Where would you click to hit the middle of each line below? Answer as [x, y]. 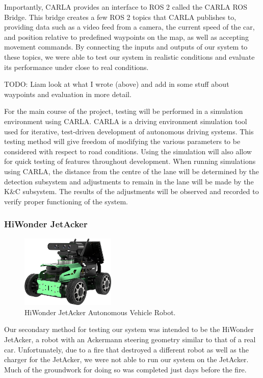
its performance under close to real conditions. [76, 67]
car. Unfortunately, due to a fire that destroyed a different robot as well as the [126, 349]
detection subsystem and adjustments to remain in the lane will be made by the [129, 181]
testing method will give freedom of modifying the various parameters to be [122, 141]
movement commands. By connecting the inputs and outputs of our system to [126, 47]
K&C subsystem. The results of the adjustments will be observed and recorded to [131, 191]
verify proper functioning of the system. [66, 201]
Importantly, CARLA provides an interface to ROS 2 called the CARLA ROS [126, 7]
